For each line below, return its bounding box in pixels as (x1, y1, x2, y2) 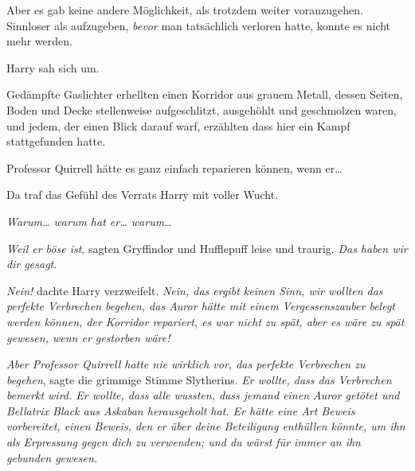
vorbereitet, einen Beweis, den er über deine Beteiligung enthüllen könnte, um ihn (6, 418, 405, 434)
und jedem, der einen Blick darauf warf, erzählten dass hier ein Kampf (6, 117, 350, 134)
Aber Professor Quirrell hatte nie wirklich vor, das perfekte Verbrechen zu (6, 356, 366, 372)
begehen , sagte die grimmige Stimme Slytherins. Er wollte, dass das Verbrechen (6, 371, 392, 387)
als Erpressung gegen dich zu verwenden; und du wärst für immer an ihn (6, 434, 361, 450)
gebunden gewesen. (6, 449, 98, 465)
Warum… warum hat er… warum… (6, 212, 172, 229)
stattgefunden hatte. (6, 133, 106, 150)
